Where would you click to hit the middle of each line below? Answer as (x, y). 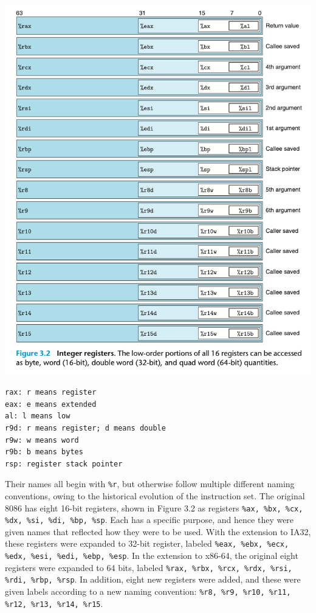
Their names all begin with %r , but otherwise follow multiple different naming (150, 484)
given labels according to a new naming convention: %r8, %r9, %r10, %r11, (148, 591)
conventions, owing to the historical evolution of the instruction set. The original (155, 495)
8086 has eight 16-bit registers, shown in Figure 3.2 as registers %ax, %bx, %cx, (154, 507)
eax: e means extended (51, 404)
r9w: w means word (42, 440)
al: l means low (38, 416)
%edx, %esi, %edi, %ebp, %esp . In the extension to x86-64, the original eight (152, 556)
